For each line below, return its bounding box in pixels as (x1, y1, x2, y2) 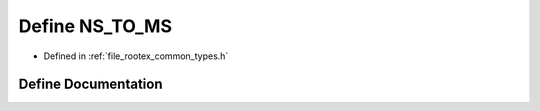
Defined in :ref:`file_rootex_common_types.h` (43, 50, 229, 62)
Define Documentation (18, 76, 163, 93)
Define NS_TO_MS (18, 15, 172, 37)
